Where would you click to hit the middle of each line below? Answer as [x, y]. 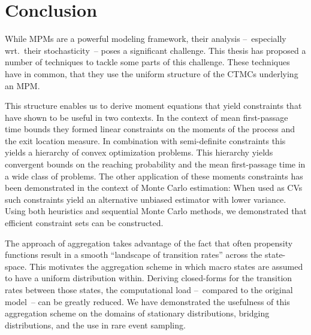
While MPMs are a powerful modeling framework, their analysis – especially [146, 39]
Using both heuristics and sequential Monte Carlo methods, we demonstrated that [156, 211]
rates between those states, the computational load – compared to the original [149, 290]
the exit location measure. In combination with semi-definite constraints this [145, 140]
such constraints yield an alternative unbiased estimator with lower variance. [146, 199]
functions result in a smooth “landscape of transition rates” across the [134, 255]
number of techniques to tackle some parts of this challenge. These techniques [147, 62]
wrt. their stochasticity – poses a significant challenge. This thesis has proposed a [155, 50]
